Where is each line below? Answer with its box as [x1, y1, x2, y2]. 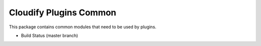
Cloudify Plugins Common [9, 7, 116, 18]
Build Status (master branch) [21, 33, 78, 38]
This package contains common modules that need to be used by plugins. [9, 24, 157, 30]
